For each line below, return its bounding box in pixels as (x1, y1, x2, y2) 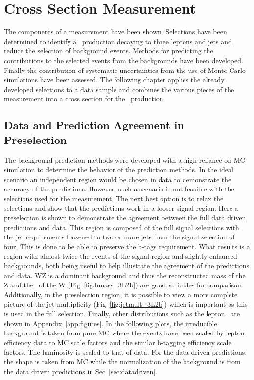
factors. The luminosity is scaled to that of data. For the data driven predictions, (4, 347, 247, 357)
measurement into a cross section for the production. (4, 94, 165, 104)
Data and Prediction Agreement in (4, 118, 184, 133)
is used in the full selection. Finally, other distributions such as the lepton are (4, 308, 240, 318)
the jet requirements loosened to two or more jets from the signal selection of (4, 232, 235, 242)
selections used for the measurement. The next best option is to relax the (4, 193, 224, 203)
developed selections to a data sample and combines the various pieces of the (4, 84, 234, 94)
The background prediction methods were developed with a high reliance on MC (4, 155, 245, 165)
